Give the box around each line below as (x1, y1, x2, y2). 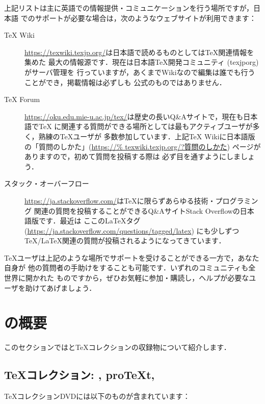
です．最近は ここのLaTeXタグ (38, 215, 141, 226)
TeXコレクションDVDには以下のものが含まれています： (4, 391, 190, 401)
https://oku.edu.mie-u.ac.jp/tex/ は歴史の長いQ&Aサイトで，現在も (24, 111, 244, 121)
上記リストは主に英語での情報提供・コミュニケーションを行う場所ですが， (4, 3, 253, 13)
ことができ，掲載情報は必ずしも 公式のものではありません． (24, 77, 226, 87)
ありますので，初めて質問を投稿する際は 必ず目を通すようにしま (24, 151, 241, 162)
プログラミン (215, 195, 258, 206)
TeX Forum (4, 94, 40, 105)
